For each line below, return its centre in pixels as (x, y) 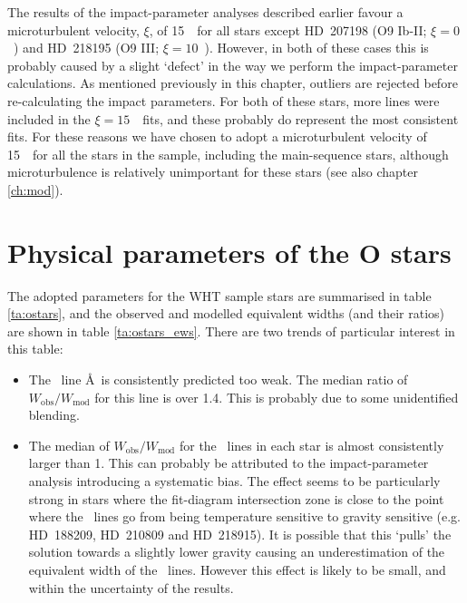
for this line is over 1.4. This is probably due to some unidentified (277, 397)
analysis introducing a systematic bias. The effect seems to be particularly (234, 481)
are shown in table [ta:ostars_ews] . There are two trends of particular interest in (231, 331)
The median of (69, 445)
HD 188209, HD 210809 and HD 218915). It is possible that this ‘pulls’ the (240, 534)
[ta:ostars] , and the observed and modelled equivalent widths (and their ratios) (226, 313)
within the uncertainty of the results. (131, 587)
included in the (49, 118)
